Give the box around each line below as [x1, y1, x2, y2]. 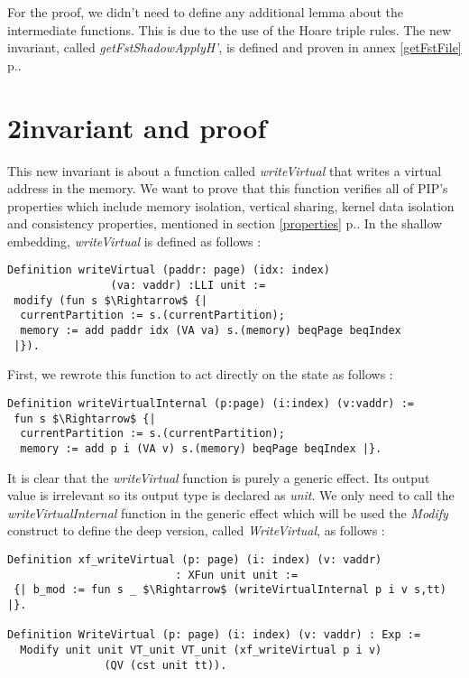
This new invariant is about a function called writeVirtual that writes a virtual [7, 161, 442, 180]
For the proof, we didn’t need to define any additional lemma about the [7, 3, 403, 21]
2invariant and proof [7, 108, 267, 145]
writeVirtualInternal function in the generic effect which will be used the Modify [7, 503, 448, 522]
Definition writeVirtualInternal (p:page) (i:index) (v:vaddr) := [7, 397, 415, 410]
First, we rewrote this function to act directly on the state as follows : [7, 365, 393, 384]
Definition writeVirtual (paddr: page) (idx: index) [7, 264, 330, 277]
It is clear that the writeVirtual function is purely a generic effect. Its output [7, 468, 430, 487]
